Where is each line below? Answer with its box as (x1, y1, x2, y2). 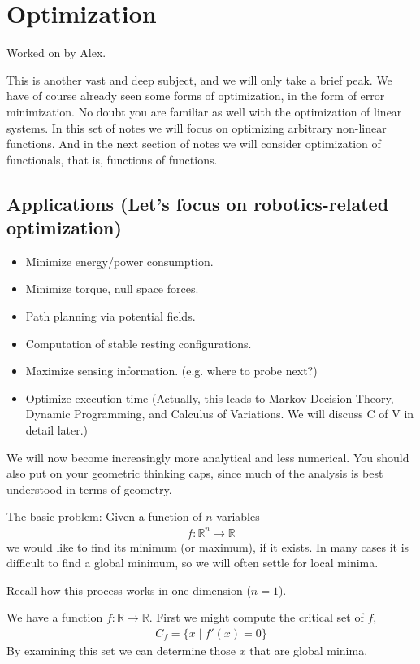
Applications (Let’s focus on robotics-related (6, 190, 389, 216)
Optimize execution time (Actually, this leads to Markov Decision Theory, (25, 389, 394, 406)
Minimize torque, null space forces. (25, 280, 199, 297)
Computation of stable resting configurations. (25, 334, 252, 352)
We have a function (6, 609, 103, 626)
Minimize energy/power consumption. (25, 252, 214, 269)
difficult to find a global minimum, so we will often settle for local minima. (6, 554, 379, 571)
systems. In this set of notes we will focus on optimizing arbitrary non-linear (6, 119, 387, 136)
